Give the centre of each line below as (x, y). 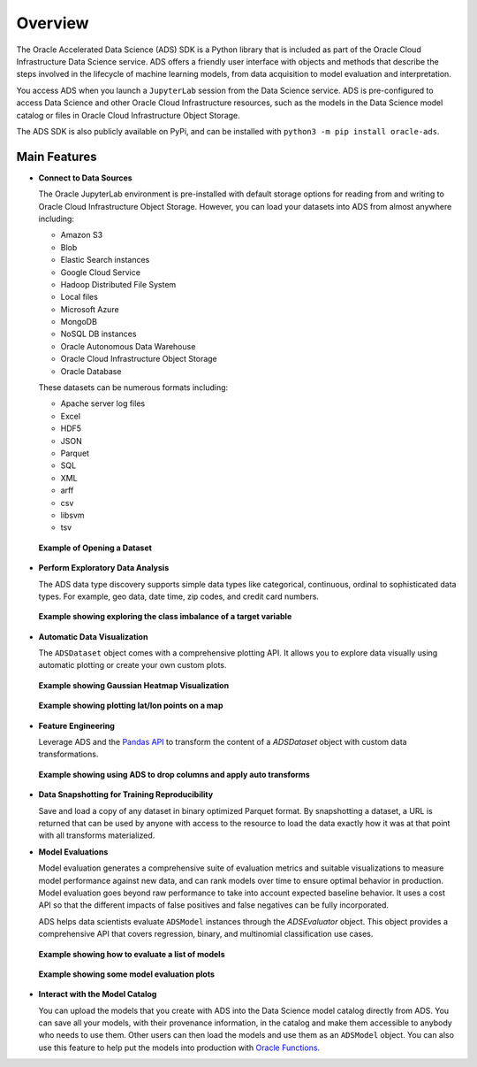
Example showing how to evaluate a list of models (132, 954)
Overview (53, 23)
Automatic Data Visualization (93, 636)
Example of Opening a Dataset (95, 548)
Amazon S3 (82, 235)
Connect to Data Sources (85, 178)
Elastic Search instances (105, 260)
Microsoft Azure (90, 309)
